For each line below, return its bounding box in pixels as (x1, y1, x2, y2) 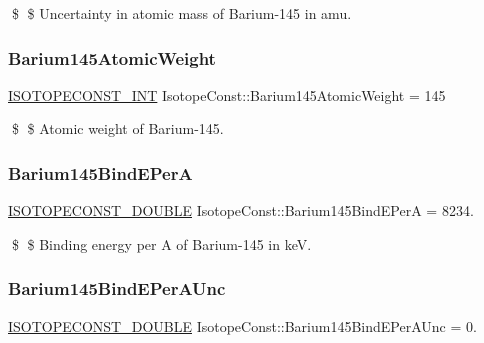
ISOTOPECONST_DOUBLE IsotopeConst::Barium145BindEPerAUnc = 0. (8, 315, 477, 336)
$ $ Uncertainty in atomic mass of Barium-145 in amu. (11, 3, 352, 23)
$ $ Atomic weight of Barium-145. (11, 118, 224, 139)
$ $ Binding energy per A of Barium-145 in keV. (11, 233, 312, 254)
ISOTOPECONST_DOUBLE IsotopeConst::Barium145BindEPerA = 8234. (8, 200, 474, 221)
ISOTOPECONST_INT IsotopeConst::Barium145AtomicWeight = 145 (8, 84, 446, 105)
